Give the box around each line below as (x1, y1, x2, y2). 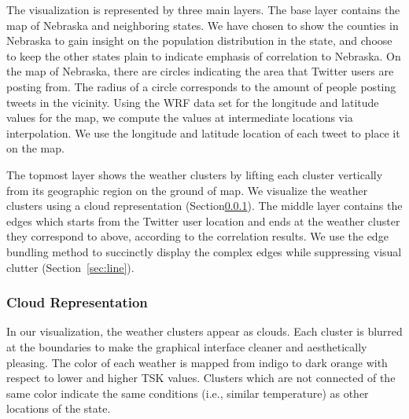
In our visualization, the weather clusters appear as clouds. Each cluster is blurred (6, 323, 403, 340)
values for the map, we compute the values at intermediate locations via (6, 109, 353, 126)
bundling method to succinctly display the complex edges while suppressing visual (6, 243, 402, 259)
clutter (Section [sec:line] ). (6, 259, 134, 275)
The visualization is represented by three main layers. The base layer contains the (6, 2, 400, 17)
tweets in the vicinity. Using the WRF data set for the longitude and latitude (6, 94, 379, 110)
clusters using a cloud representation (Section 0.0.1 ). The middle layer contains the (6, 197, 403, 214)
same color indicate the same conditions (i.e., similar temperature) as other (6, 384, 369, 401)
